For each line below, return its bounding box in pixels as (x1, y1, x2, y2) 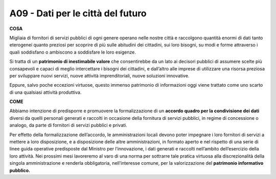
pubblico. (9, 167, 31, 173)
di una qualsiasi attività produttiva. (9, 89, 82, 95)
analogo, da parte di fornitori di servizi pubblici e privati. (9, 122, 127, 129)
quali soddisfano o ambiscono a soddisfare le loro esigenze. (9, 49, 136, 55)
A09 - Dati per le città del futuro (9, 8, 147, 19)
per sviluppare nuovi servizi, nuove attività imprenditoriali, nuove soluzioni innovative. (9, 72, 190, 79)
